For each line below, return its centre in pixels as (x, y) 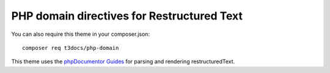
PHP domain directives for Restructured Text (127, 16)
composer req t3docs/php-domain (71, 48)
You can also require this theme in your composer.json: (80, 34)
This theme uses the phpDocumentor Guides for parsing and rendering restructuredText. (123, 61)
